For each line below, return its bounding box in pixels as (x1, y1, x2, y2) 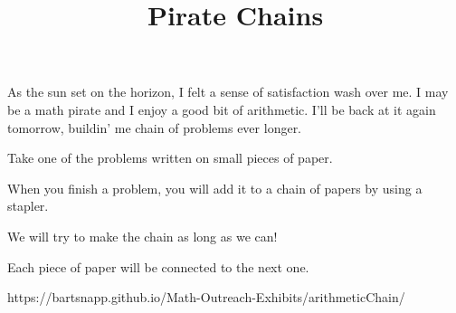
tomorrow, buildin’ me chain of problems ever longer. (7, 118, 302, 137)
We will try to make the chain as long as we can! (7, 226, 278, 245)
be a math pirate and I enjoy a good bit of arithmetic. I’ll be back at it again (7, 100, 436, 119)
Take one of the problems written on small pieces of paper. (7, 148, 333, 167)
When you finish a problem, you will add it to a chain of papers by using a (7, 178, 423, 197)
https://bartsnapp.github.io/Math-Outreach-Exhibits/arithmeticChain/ (7, 288, 405, 307)
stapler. (7, 196, 49, 215)
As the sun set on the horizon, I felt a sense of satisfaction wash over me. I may (7, 82, 449, 101)
